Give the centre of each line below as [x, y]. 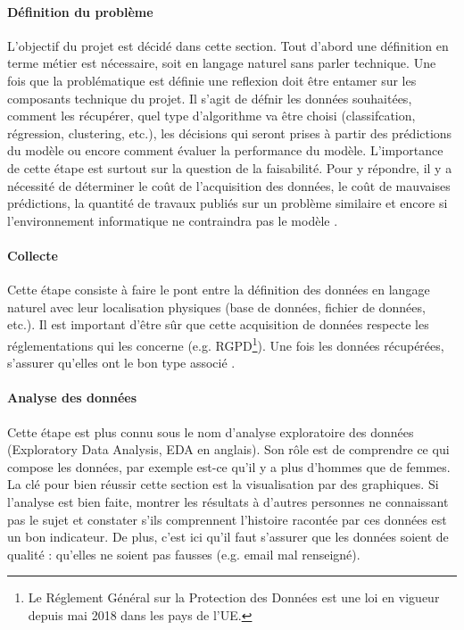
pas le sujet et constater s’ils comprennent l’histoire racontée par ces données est [227, 519]
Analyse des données [72, 398]
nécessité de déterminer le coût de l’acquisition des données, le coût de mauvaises [229, 185]
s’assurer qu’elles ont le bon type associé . [121, 363]
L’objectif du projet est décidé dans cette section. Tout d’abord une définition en [228, 45]
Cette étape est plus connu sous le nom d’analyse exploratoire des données [211, 431]
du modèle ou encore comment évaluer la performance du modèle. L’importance [225, 150]
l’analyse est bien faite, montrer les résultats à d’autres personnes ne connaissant [228, 501]
